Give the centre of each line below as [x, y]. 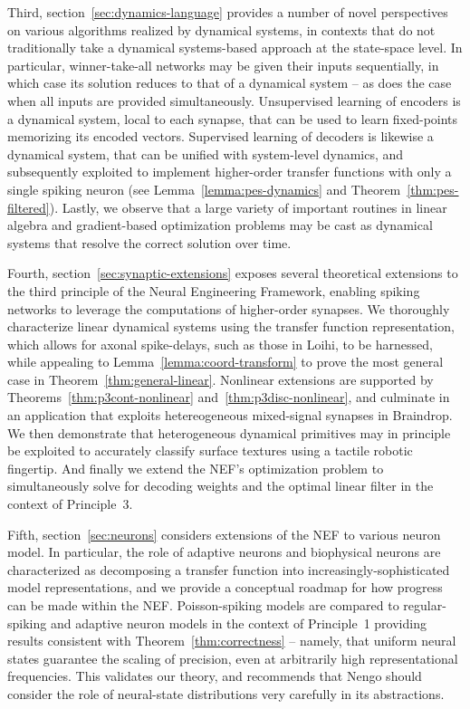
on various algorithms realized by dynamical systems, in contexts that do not [221, 29]
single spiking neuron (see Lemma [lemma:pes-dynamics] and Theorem [204, 189]
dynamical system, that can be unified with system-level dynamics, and [206, 153]
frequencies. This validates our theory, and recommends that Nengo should [215, 676]
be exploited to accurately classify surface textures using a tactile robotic [210, 450]
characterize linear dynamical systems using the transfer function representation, [231, 326]
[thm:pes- [433, 189]
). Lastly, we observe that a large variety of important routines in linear [248, 207]
